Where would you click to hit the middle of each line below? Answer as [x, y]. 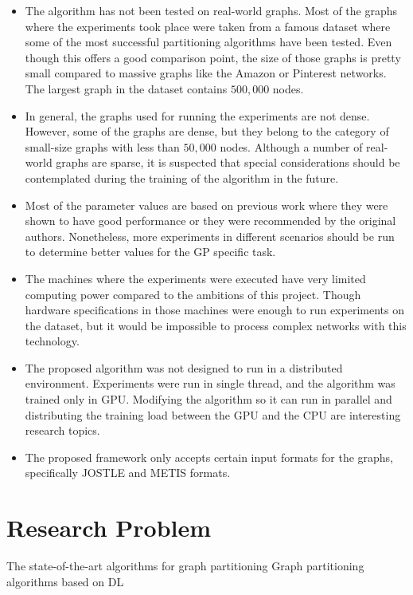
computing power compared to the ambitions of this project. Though [193, 294]
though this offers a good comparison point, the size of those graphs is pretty [213, 57]
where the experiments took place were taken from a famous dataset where [208, 26]
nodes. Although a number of [291, 146]
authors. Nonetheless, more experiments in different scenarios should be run [210, 236]
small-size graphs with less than [102, 146]
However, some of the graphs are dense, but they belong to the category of [207, 131]
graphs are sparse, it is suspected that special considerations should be [228, 162]
